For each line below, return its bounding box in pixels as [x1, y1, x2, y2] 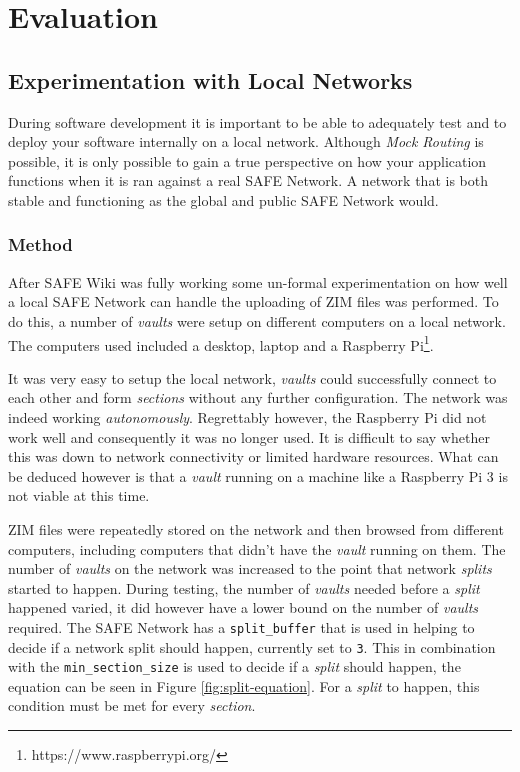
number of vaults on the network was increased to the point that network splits [8, 558, 492, 579]
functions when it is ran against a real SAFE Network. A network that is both [8, 170, 488, 191]
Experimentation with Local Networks [8, 64, 413, 95]
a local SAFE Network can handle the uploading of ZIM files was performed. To [8, 291, 499, 312]
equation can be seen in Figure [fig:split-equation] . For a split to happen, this [8, 675, 480, 696]
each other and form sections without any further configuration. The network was [8, 387, 508, 408]
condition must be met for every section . [8, 695, 256, 716]
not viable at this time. [8, 485, 150, 506]
